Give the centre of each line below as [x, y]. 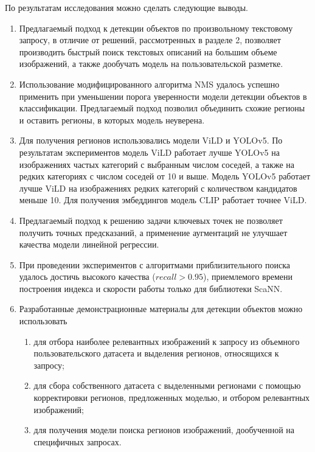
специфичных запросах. [78, 441]
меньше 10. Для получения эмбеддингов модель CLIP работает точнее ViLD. [163, 200]
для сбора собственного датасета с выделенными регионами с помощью [167, 385]
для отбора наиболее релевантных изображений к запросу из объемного [167, 341]
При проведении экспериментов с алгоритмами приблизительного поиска [154, 264]
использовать [43, 321]
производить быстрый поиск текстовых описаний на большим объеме [148, 51]
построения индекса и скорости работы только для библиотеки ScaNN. [151, 288]
